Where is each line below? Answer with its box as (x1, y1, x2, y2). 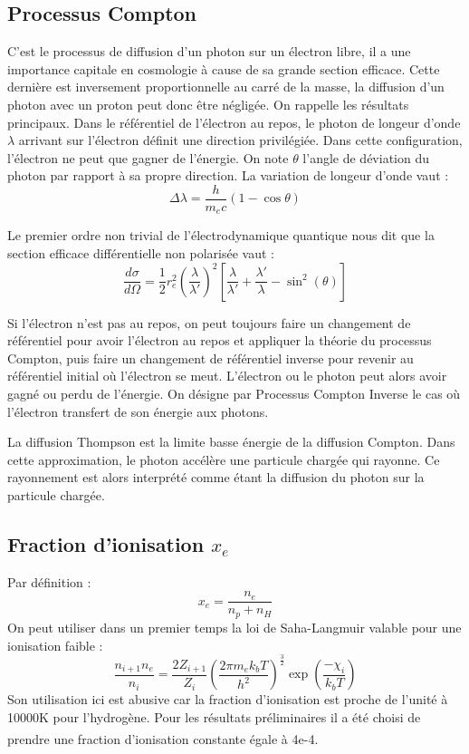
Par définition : (7, 572, 91, 591)
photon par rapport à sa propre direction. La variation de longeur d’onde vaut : (7, 166, 449, 185)
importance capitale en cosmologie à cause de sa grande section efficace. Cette (7, 59, 440, 78)
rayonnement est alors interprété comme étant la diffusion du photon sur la (7, 468, 425, 487)
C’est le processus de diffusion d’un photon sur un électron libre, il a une (7, 42, 411, 61)
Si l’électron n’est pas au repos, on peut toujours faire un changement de (7, 313, 411, 332)
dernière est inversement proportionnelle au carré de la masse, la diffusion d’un (7, 77, 445, 96)
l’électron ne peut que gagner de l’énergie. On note (7, 148, 289, 167)
